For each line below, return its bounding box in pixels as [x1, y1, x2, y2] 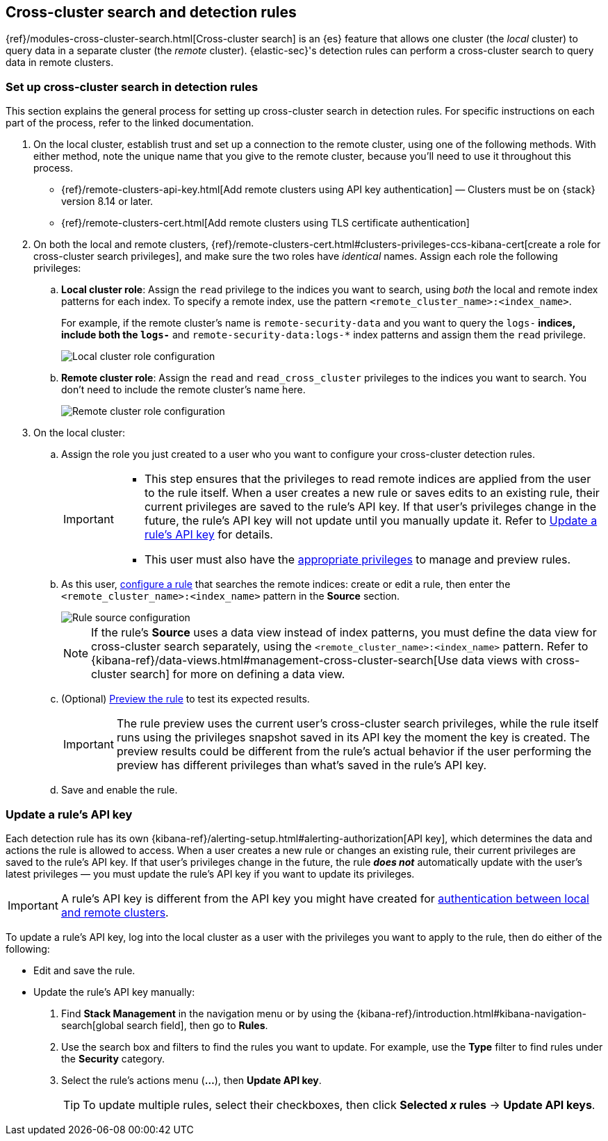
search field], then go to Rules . [126, 1019, 268, 1031]
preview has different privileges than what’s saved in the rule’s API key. [116, 758, 487, 773]
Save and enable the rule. [61, 784, 178, 796]
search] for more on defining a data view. [129, 667, 345, 682]
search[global [61, 1019, 124, 1031]
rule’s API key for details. [144, 527, 273, 542]
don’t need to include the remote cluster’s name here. [61, 384, 306, 396]
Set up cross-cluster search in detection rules [6, 79, 258, 94]
